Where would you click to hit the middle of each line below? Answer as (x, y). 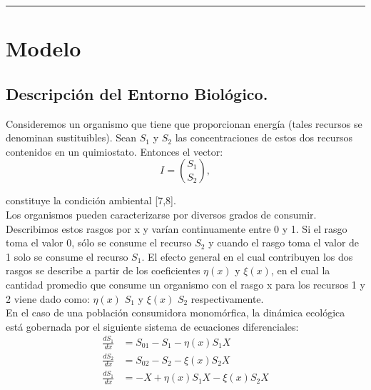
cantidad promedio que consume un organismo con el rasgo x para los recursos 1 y (185, 284)
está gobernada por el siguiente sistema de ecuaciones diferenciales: (152, 326)
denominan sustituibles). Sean (71, 137)
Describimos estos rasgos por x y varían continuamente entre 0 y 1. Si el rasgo (177, 228)
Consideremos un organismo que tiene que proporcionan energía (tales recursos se (184, 123)
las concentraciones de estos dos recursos (264, 137)
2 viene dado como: (48, 298)
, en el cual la (300, 270)
